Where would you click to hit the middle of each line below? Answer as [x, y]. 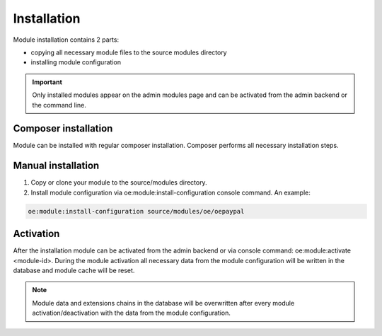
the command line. [59, 105]
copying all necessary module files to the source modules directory [129, 52]
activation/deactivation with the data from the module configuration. [132, 313]
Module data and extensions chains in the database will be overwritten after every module [163, 303]
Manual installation [56, 166]
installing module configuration [76, 62]
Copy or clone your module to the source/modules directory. [119, 183]
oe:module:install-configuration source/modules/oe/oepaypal [136, 211]
